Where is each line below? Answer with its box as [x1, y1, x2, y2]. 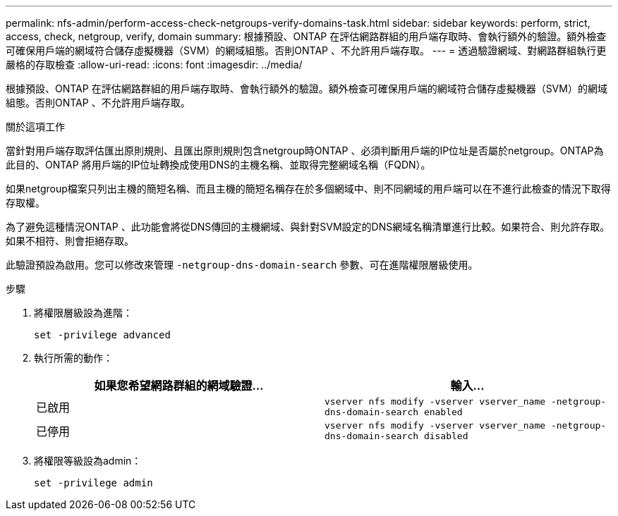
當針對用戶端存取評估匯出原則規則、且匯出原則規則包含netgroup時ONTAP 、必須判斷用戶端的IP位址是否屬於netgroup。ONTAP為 [6, 145, 604, 156]
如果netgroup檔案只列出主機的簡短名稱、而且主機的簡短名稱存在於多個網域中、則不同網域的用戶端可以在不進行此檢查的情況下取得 [6, 183, 611, 195]
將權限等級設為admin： [34, 455, 142, 467]
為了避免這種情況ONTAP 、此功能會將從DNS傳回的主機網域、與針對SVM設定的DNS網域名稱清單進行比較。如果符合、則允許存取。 [6, 221, 610, 233]
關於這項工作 [6, 121, 65, 133]
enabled [423, 407, 463, 417]
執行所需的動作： [34, 352, 113, 364]
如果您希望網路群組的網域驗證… [94, 379, 264, 393]
